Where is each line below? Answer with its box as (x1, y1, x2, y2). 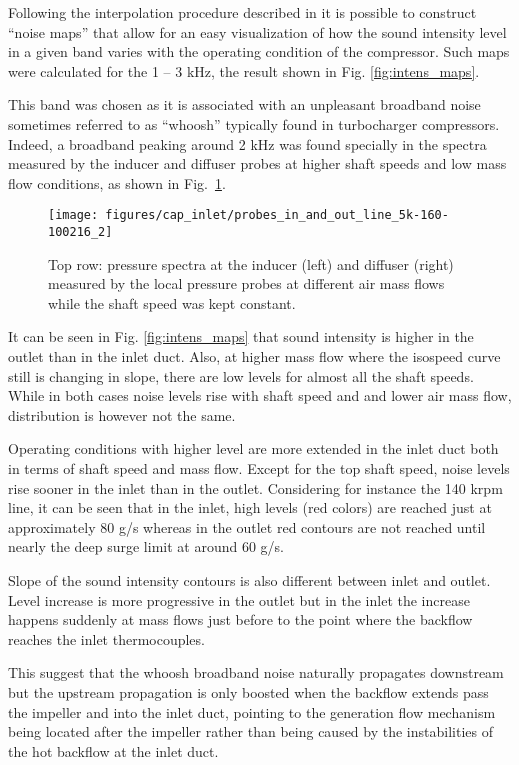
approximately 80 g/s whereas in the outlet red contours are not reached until (8, 516, 486, 537)
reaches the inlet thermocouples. (8, 628, 205, 649)
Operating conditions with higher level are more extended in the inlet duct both (8, 438, 499, 459)
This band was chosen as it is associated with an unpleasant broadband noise (8, 94, 481, 115)
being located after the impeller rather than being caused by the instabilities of (8, 721, 493, 742)
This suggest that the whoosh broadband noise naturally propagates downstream (8, 662, 504, 683)
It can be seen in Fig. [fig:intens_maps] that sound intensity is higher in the (8, 326, 474, 347)
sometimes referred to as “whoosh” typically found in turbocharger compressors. (8, 113, 500, 134)
